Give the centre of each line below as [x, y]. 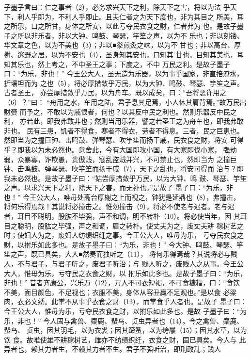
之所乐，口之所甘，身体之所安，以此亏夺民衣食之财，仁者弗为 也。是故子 [120, 26]
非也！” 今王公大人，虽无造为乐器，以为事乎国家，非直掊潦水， [142, 73]
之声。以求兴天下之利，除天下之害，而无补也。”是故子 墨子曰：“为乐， [115, 187]
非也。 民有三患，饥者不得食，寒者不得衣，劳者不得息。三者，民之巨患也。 [124, 130]
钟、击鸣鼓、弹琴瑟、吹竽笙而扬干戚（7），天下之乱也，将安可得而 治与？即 [124, 169]
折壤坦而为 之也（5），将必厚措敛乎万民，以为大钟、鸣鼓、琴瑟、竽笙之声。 [124, 83]
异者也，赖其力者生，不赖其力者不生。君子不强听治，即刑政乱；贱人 [112, 349]
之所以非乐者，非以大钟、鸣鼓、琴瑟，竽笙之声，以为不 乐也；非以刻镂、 [127, 35]
